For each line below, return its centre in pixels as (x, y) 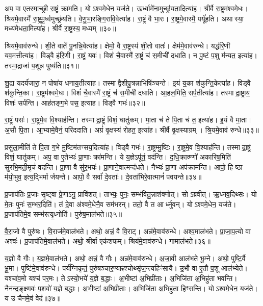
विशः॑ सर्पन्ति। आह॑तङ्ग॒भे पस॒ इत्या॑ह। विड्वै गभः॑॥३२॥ (75, 102)
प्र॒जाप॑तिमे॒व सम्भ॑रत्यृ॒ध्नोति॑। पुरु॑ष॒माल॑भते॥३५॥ (63, 214)
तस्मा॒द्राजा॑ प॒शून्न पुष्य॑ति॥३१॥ (42, 65)
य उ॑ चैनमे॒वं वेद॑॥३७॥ (33, 298)
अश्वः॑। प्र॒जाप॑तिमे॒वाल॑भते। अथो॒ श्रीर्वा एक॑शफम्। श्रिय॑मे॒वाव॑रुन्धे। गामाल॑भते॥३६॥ (108, 241)
